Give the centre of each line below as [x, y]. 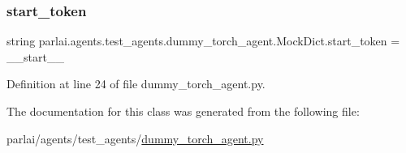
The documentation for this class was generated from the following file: [183, 111]
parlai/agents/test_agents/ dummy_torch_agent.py [135, 138]
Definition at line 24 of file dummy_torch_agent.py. [136, 84]
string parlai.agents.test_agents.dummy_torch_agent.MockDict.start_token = [203, 41]
